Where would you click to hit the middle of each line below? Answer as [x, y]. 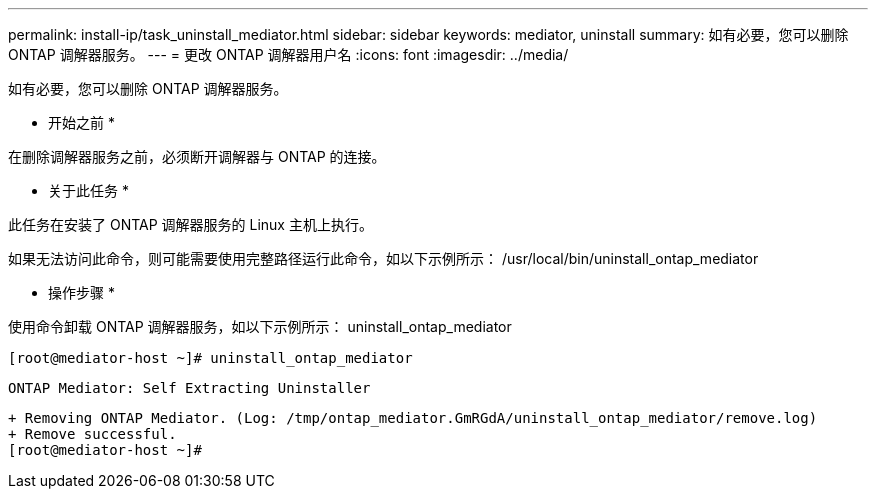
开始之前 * [81, 122]
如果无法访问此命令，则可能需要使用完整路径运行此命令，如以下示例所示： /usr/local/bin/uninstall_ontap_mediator [383, 258]
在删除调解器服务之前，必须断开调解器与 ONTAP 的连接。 [197, 156]
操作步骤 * [81, 292]
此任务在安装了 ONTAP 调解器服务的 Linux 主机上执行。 [190, 224]
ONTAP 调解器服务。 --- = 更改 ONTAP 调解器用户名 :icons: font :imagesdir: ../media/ [288, 54]
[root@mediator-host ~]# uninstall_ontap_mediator [210, 358]
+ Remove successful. [92, 434]
